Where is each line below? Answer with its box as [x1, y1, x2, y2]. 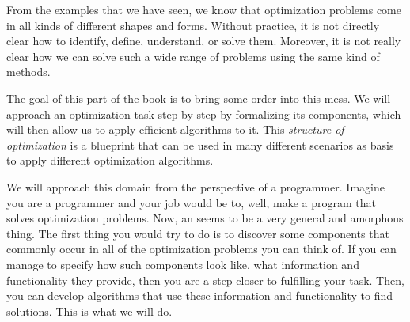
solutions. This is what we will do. [6, 302, 173, 319]
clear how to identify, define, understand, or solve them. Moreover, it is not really [6, 32, 401, 49]
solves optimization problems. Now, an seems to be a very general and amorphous [6, 210, 404, 226]
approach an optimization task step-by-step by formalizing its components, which [6, 105, 401, 122]
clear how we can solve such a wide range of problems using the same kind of [6, 47, 380, 64]
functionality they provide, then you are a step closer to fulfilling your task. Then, [6, 271, 404, 288]
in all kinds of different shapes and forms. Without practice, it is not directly [6, 17, 380, 33]
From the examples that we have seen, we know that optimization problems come [6, 2, 401, 17]
